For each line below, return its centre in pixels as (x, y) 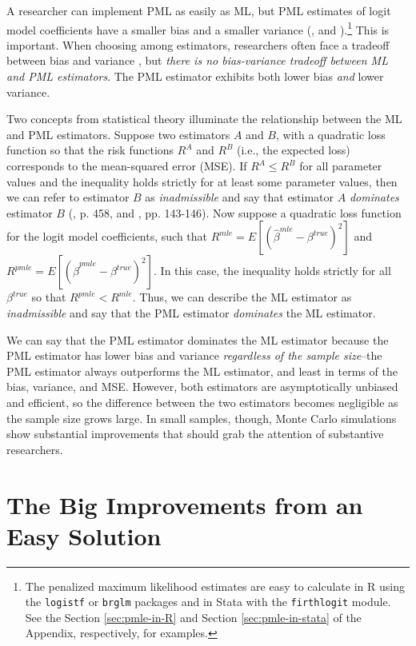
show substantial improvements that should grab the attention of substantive (195, 434)
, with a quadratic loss (331, 134)
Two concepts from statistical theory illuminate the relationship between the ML (204, 119)
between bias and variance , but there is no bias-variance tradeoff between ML (197, 60)
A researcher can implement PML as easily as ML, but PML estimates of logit (199, 10)
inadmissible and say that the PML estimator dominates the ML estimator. (191, 312)
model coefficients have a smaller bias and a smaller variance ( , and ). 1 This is (198, 28)
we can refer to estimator (68, 197)
